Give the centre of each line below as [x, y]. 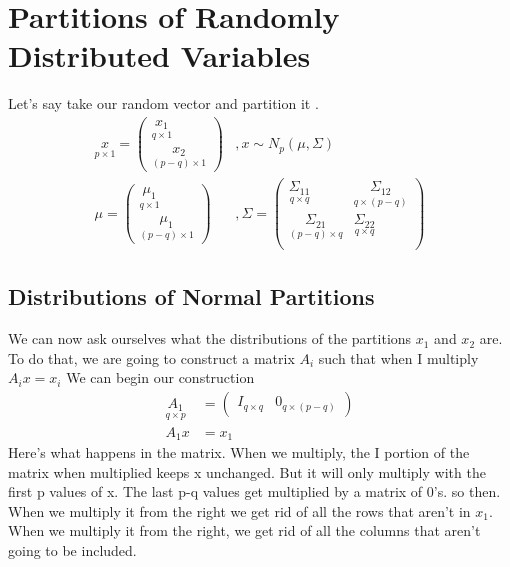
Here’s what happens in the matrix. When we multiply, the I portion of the [239, 452]
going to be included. [72, 550]
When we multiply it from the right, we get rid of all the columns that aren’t [244, 530]
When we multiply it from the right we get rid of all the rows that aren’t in [239, 510]
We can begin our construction [160, 377]
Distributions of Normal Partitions [191, 296]
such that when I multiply [398, 357]
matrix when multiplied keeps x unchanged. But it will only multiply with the [247, 471]
